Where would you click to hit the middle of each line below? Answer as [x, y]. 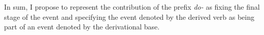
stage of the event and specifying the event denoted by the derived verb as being [129, 16]
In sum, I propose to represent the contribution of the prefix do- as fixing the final [132, 7]
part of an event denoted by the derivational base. [82, 27]
